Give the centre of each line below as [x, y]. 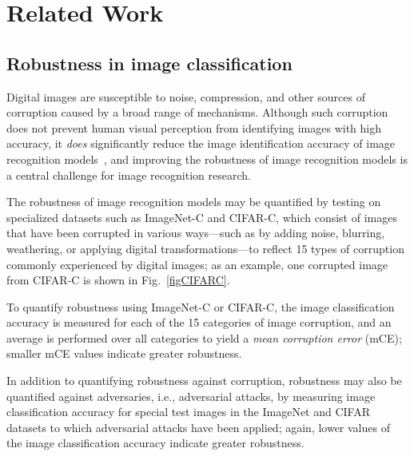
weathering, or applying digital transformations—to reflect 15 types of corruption [205, 248]
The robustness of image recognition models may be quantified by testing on [194, 202]
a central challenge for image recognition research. [129, 174]
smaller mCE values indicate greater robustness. [124, 353]
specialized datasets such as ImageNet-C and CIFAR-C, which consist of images [202, 217]
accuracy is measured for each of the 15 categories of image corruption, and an [199, 322]
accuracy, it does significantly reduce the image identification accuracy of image [201, 143]
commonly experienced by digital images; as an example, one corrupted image [197, 264]
